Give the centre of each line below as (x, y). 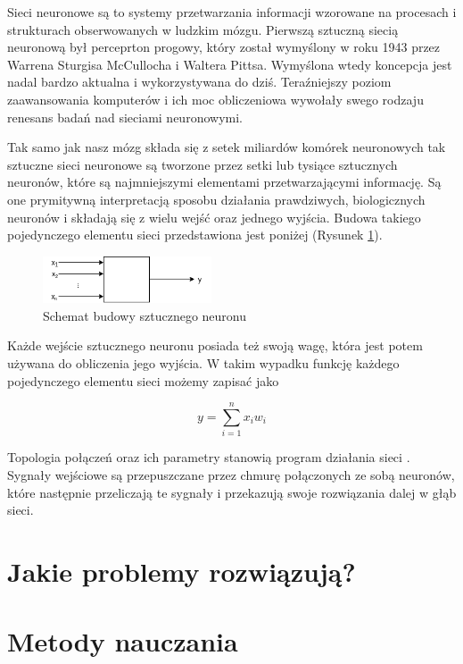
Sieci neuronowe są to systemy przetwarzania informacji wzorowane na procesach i (232, 12)
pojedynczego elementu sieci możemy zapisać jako (143, 380)
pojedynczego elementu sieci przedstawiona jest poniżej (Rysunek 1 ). (195, 235)
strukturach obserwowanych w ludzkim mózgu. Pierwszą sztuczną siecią (203, 29)
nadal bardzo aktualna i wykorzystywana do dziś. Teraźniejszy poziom (199, 82)
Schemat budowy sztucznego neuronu (145, 315)
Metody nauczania (123, 641)
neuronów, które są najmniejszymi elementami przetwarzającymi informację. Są (224, 182)
